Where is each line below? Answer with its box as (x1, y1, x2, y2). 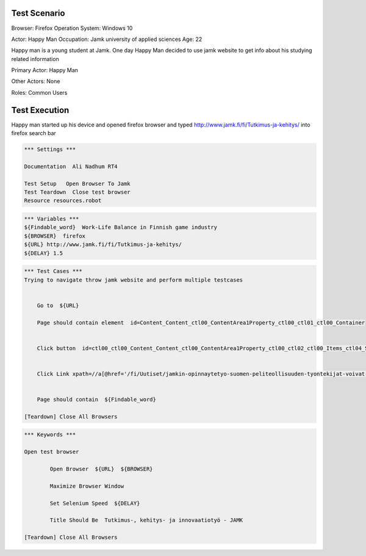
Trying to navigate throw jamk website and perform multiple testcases (24, 276, 243, 283)
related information (11, 55, 59, 62)
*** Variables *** (24, 216, 79, 222)
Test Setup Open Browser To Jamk (24, 180, 131, 187)
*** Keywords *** (24, 431, 76, 438)
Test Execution (11, 104, 70, 115)
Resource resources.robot (24, 197, 102, 204)
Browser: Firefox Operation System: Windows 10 (11, 24, 133, 32)
